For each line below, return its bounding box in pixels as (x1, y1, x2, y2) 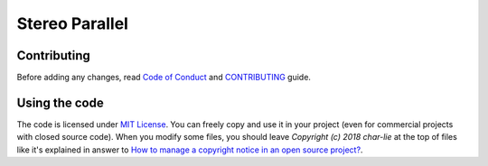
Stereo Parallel (16, 14, 128, 33)
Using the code (16, 95, 104, 110)
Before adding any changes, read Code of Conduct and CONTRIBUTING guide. (16, 72, 312, 83)
